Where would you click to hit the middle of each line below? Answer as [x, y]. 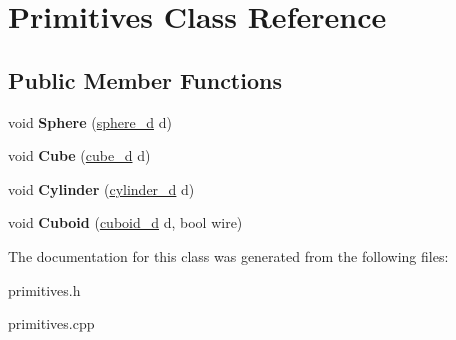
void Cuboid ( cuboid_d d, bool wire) [125, 222]
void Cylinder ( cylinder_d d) [101, 188]
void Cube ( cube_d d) [79, 155]
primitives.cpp [51, 323]
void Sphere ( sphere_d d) [90, 121]
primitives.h [44, 289]
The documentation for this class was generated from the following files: [228, 255]
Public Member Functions [145, 79]
